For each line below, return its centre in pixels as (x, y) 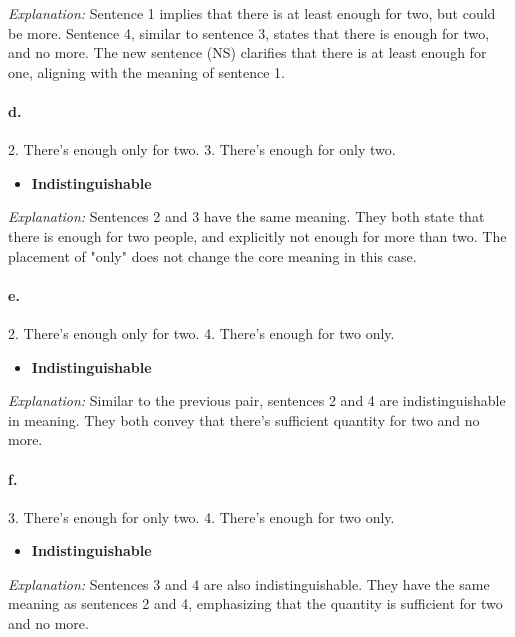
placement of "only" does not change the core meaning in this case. (212, 255)
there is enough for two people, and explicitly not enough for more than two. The (257, 235)
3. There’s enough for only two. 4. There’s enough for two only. (201, 516)
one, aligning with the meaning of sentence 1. (146, 71)
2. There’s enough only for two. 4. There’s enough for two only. (201, 332)
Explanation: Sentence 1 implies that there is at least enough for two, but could (252, 13)
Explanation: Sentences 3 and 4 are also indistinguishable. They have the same (249, 583)
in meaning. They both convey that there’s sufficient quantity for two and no (244, 419)
